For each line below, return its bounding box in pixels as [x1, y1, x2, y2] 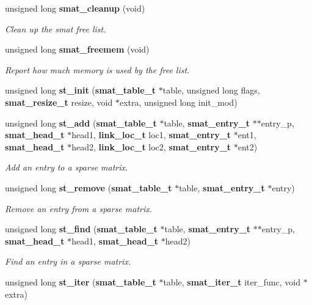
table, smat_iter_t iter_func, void [163, 275, 301, 288]
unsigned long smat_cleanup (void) [5, 2, 145, 14]
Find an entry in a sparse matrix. [5, 255, 131, 268]
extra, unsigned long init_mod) [119, 95, 238, 108]
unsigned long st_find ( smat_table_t [5, 222, 158, 235]
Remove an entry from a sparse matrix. [5, 202, 153, 215]
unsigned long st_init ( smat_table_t [5, 84, 156, 97]
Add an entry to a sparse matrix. [5, 161, 128, 174]
